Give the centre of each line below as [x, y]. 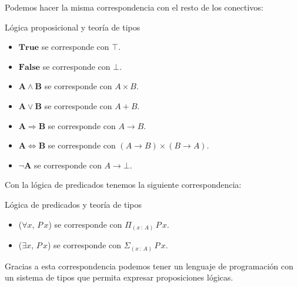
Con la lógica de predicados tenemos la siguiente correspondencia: [123, 185]
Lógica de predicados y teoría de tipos [73, 204]
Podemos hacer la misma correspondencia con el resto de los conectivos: [134, 7]
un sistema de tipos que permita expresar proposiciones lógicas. [119, 277]
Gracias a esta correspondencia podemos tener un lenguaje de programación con [149, 266]
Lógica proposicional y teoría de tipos [73, 27]
